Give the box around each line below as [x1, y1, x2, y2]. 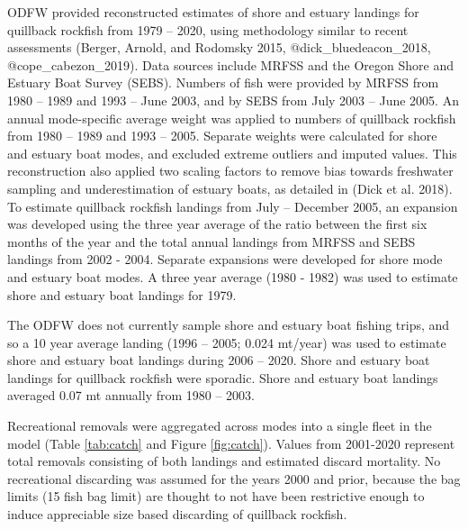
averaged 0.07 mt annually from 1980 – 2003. [7, 386, 256, 405]
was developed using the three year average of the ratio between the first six [7, 214, 427, 233]
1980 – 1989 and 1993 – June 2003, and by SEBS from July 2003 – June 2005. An [7, 90, 459, 109]
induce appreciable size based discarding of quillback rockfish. [7, 505, 347, 524]
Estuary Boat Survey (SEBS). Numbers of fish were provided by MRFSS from [7, 73, 439, 92]
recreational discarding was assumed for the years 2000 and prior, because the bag [7, 469, 461, 488]
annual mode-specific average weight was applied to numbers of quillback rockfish [7, 108, 456, 127]
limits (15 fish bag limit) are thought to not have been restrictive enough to [7, 487, 425, 506]
